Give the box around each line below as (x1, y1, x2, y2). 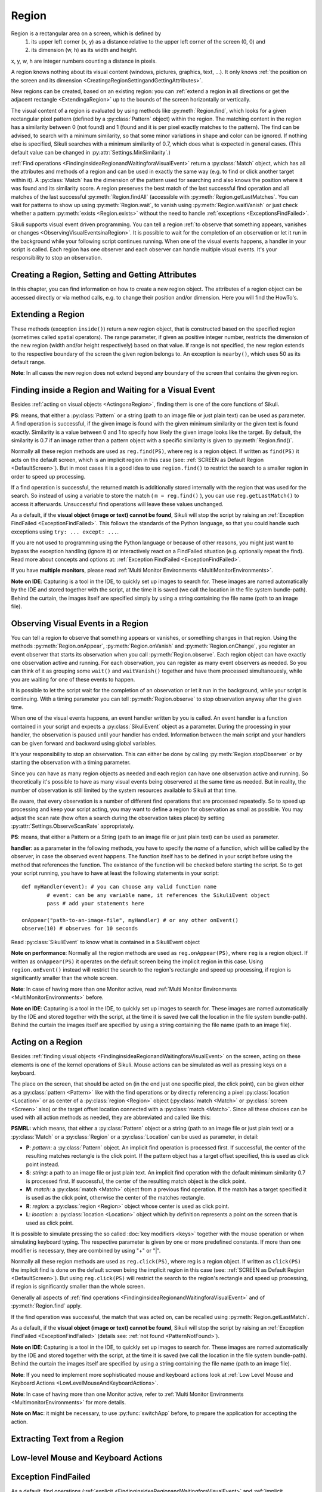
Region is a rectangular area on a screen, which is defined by (11, 30, 162, 37)
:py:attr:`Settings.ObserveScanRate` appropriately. (11, 822, 135, 830)
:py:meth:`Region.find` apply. (11, 1302, 82, 1309)
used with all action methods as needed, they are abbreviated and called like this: (11, 1114, 211, 1121)
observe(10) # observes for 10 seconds (21, 925, 138, 932)
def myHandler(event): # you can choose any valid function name (21, 883, 217, 890)
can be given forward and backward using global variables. (11, 739, 157, 747)
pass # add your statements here (47, 900, 144, 907)
